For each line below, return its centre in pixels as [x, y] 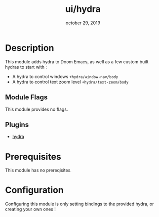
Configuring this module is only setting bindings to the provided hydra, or [79, 204]
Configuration [35, 190]
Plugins [17, 125]
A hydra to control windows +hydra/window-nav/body [65, 76]
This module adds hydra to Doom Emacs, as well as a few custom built [77, 62]
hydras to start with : [26, 67]
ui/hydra [83, 9]
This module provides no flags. [37, 109]
